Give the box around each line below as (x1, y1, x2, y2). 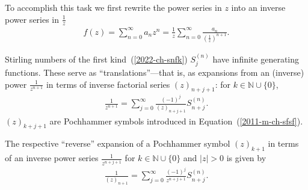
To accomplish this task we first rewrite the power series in (5, 1, 222, 13)
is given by (226, 152, 266, 164)
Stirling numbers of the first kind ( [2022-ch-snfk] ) (5, 52, 188, 65)
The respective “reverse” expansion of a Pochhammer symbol (5, 137, 230, 150)
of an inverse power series (5, 152, 99, 164)
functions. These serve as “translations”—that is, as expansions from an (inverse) (5, 66, 304, 79)
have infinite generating (212, 52, 300, 65)
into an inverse (231, 1, 286, 13)
